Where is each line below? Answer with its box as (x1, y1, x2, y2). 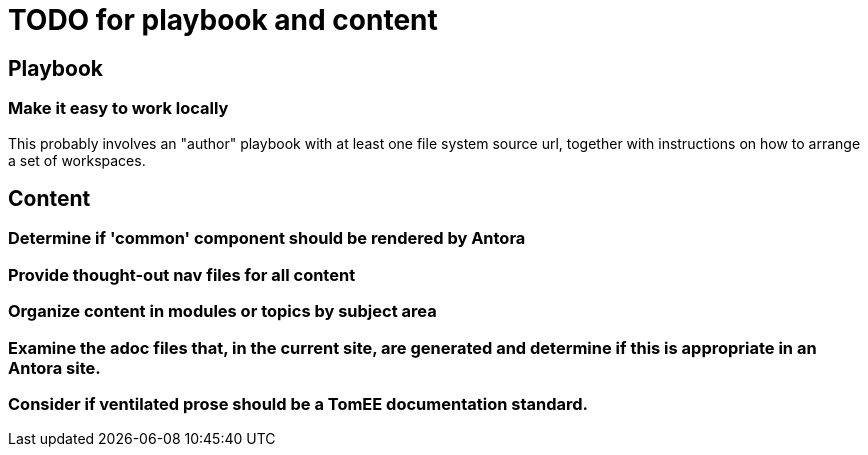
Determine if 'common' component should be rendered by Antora (8, 228, 526, 249)
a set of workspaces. (8, 151, 146, 169)
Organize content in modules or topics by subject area (8, 301, 437, 322)
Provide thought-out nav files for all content (8, 264, 356, 285)
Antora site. (8, 357, 101, 378)
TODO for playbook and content (8, 3, 438, 37)
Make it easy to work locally (8, 98, 229, 119)
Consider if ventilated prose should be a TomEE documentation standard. (8, 393, 588, 414)
